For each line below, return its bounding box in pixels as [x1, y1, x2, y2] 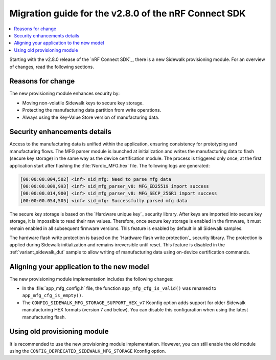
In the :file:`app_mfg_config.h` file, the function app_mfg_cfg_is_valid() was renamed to [22, 285, 217, 291]
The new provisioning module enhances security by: [9, 90, 120, 97]
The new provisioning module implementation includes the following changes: [9, 276, 174, 282]
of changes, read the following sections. [9, 63, 95, 70]
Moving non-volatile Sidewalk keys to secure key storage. [22, 100, 144, 106]
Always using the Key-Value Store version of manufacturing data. [22, 114, 159, 120]
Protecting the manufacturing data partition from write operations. [22, 107, 162, 113]
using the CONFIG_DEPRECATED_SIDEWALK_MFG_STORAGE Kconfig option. [9, 348, 166, 354]
